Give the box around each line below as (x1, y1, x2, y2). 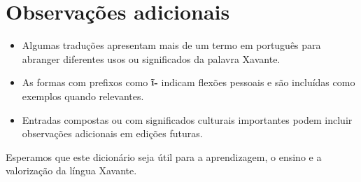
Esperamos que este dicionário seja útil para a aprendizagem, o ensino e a (6, 149, 322, 164)
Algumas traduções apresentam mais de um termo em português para (22, 38, 321, 52)
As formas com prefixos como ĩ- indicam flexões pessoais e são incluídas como (22, 75, 355, 90)
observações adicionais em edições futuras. (22, 126, 203, 141)
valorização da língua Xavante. (6, 163, 137, 178)
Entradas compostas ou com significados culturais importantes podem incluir (22, 112, 353, 127)
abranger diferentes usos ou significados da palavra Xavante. (22, 51, 281, 66)
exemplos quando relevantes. (22, 88, 144, 103)
